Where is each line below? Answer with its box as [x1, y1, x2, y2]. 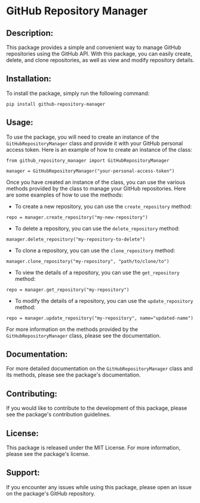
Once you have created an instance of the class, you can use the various [6, 178, 186, 186]
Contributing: [6, 388, 58, 398]
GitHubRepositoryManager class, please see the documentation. [6, 332, 161, 339]
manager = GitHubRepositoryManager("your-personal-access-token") [6, 168, 175, 174]
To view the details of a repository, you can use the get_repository [14, 269, 180, 276]
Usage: [6, 118, 34, 128]
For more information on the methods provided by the [6, 326, 139, 333]
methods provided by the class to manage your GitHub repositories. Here [6, 185, 186, 192]
